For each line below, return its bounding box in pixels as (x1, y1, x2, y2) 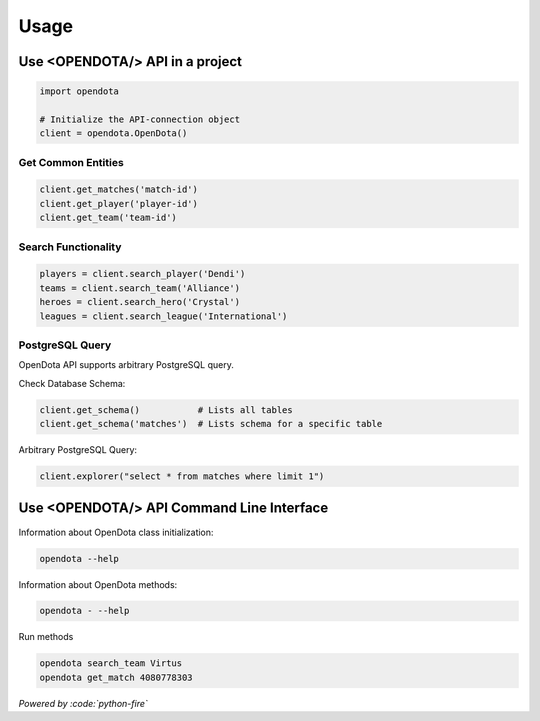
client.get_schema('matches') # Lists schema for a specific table (39, 418, 383, 430)
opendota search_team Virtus (39, 658, 183, 669)
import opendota (39, 86, 120, 97)
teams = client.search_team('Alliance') (39, 282, 240, 294)
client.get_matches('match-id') (39, 184, 199, 195)
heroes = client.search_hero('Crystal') (39, 296, 240, 308)
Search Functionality (18, 240, 122, 254)
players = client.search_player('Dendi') (39, 268, 246, 280)
